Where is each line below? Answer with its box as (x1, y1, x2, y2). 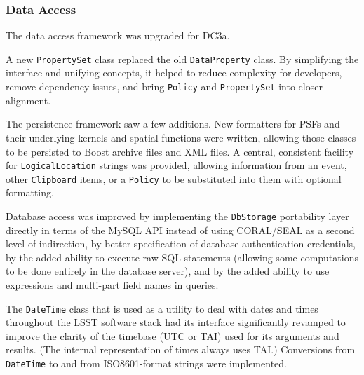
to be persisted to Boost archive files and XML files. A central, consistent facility (6, 144, 354, 158)
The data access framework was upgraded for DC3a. (6, 28, 230, 43)
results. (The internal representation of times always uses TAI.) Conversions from (6, 342, 356, 357)
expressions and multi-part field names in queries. (6, 278, 219, 292)
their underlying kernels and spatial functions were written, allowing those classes (6, 130, 356, 144)
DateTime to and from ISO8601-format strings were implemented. (6, 356, 287, 371)
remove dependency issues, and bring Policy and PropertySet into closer (6, 79, 323, 94)
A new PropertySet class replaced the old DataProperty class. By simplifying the (6, 51, 359, 66)
